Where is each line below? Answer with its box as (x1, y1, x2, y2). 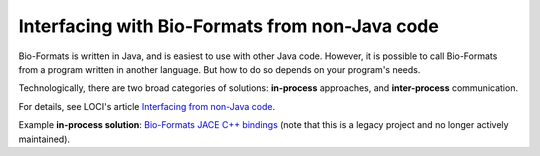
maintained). (18, 133, 70, 145)
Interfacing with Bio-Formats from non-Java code (18, 15, 439, 37)
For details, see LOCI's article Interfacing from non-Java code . (18, 100, 276, 112)
